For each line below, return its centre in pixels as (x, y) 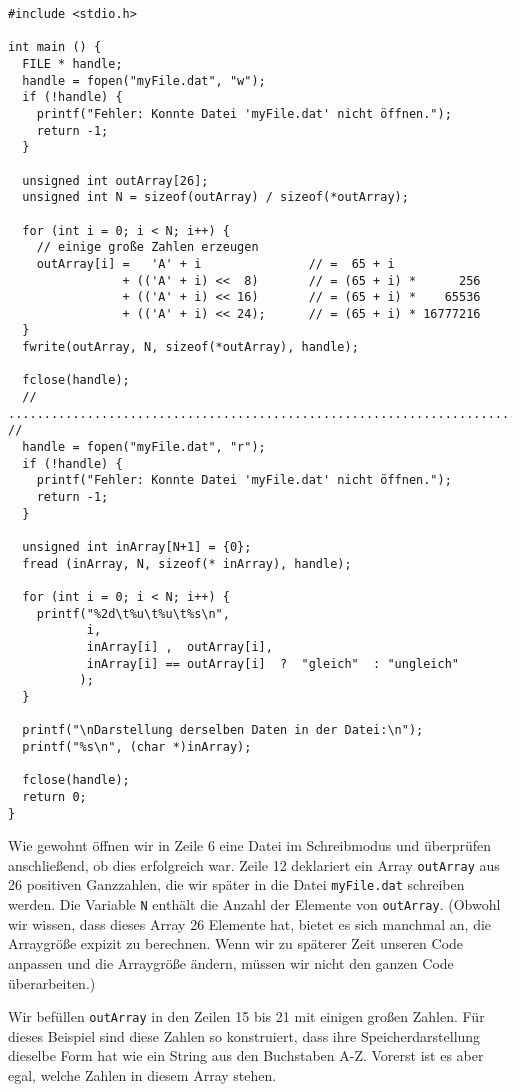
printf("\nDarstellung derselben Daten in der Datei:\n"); (223, 730)
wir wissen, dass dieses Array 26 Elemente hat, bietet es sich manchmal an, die (250, 923)
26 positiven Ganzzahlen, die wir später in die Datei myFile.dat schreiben (236, 884)
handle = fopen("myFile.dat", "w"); (144, 80)
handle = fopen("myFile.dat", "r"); (144, 447)
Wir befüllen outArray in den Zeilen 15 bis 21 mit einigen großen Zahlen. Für (246, 1016)
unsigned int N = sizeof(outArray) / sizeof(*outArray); (215, 197)
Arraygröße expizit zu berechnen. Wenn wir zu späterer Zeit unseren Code (236, 943)
